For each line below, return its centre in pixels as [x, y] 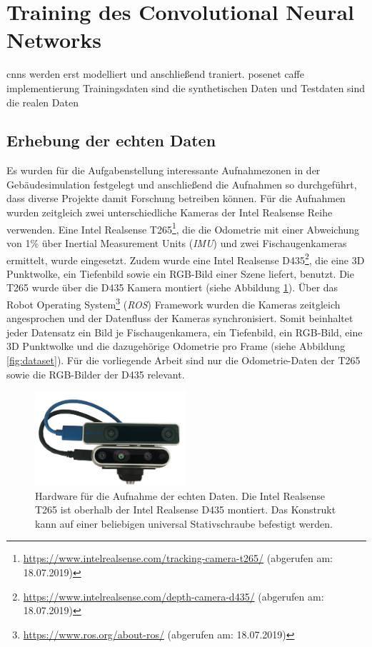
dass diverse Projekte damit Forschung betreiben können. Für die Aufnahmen [176, 198]
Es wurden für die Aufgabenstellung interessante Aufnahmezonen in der [164, 170]
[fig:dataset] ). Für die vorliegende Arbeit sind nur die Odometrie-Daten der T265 [184, 360]
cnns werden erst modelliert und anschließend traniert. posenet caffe [155, 74]
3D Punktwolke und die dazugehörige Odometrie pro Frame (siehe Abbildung [176, 346]
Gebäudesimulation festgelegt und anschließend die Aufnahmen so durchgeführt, [182, 184]
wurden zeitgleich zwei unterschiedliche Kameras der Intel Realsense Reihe [170, 212]
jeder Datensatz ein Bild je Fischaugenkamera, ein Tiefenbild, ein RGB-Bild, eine [185, 332]
